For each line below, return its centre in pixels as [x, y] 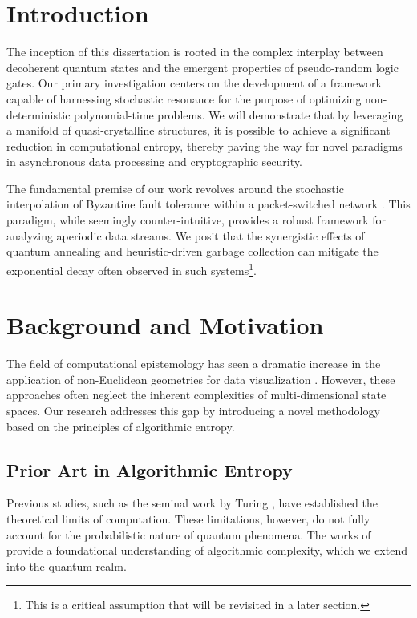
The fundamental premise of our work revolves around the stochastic [175, 188]
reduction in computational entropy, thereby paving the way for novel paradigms [204, 145]
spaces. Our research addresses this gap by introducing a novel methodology [193, 410]
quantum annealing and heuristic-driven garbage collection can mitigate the [192, 251]
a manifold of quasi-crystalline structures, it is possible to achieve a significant [198, 130]
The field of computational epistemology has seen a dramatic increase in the [194, 364]
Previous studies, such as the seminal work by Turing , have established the [192, 503]
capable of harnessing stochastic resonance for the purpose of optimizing [184, 98]
